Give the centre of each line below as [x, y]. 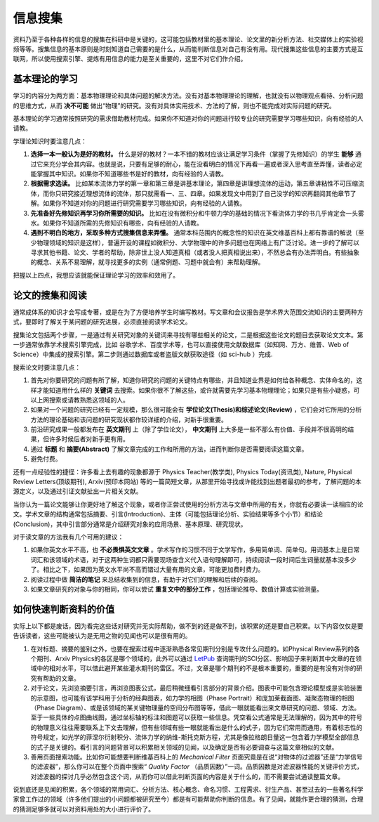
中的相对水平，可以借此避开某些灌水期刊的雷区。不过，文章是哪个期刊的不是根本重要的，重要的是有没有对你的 [196, 668]
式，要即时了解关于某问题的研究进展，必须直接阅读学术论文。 [102, 322]
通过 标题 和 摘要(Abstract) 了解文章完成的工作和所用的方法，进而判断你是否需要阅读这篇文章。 [169, 449]
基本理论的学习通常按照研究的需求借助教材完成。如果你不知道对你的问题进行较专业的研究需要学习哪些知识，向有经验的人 [188, 119]
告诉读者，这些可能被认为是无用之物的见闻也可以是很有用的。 [102, 636]
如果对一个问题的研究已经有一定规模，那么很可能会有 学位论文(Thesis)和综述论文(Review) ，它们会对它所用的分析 [196, 410]
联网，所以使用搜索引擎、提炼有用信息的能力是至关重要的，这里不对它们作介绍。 [130, 59]
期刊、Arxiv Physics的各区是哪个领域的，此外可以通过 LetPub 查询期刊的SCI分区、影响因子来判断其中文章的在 [196, 659]
